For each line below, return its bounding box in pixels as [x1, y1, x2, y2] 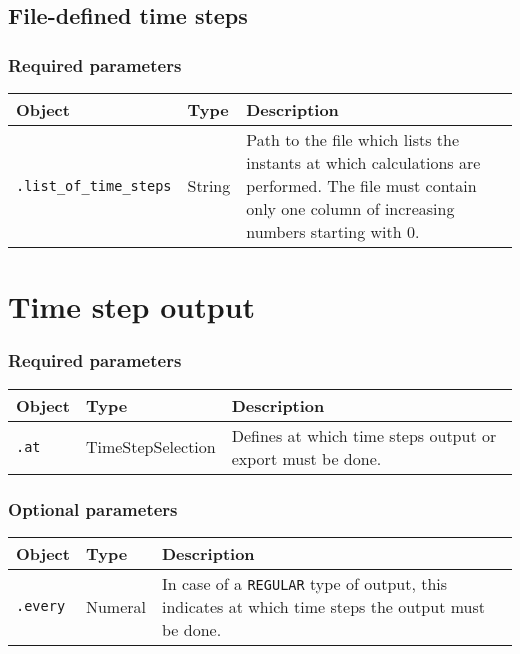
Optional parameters [8, 496, 178, 521]
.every [16, 598, 66, 615]
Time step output [8, 286, 256, 327]
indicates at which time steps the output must [162, 594, 485, 618]
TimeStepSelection [85, 435, 216, 459]
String [187, 174, 231, 197]
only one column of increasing [246, 197, 455, 220]
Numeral [85, 594, 146, 618]
